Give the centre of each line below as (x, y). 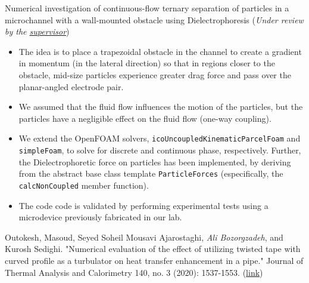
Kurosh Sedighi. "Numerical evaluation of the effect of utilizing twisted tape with (153, 249)
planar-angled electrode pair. (71, 86)
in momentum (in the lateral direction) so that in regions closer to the (147, 63)
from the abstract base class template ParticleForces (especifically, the (151, 173)
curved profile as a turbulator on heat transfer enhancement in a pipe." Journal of (154, 260)
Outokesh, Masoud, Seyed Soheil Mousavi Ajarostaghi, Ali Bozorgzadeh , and (144, 237)
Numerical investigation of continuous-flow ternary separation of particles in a (147, 8)
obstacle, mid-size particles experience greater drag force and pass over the (155, 74)
